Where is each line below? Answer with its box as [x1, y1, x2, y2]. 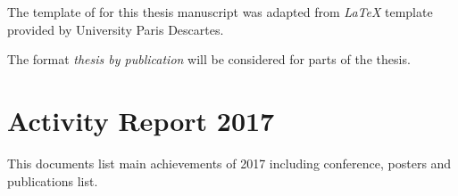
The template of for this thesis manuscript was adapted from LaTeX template [7, 3, 433, 20]
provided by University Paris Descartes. [7, 20, 224, 38]
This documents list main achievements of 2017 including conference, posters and [7, 153, 452, 172]
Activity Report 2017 [7, 102, 275, 138]
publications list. [7, 171, 98, 190]
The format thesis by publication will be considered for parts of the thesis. [7, 50, 411, 69]
